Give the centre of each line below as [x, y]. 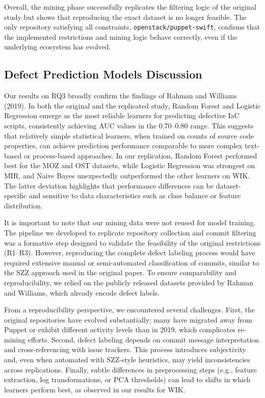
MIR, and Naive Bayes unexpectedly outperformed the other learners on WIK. [127, 175]
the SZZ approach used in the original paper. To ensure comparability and [120, 272]
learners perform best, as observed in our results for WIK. [95, 389]
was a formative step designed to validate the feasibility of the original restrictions [132, 242]
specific [16, 195]
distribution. [23, 205]
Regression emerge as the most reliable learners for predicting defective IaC [122, 115]
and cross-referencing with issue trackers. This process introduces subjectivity [125, 349]
